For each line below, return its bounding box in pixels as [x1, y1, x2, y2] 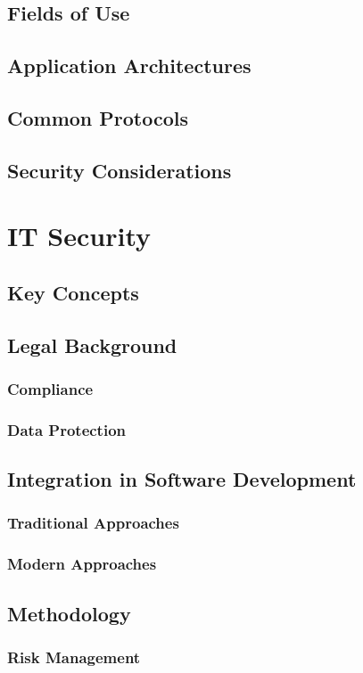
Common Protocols [7, 103, 189, 131]
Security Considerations [7, 156, 232, 184]
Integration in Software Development [7, 465, 357, 493]
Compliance [7, 377, 94, 399]
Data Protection [7, 418, 127, 440]
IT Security [7, 217, 152, 254]
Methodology [7, 599, 131, 627]
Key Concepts [7, 278, 139, 306]
